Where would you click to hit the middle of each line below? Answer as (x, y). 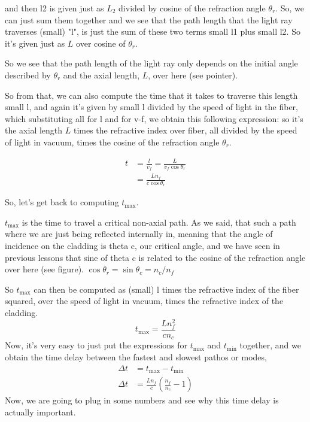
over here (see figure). (45, 269)
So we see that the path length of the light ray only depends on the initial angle (151, 63)
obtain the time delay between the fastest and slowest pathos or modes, (136, 356)
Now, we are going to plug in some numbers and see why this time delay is (142, 400)
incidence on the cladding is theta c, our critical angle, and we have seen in (142, 246)
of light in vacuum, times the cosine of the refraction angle (112, 142)
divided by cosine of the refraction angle (192, 8)
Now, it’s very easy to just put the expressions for (96, 345)
